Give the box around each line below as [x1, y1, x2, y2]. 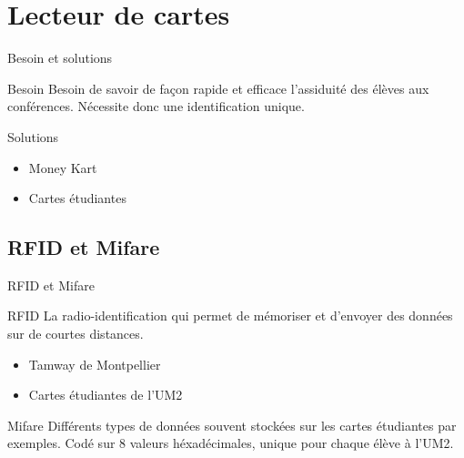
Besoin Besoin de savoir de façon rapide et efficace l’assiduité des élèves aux [7, 78, 429, 97]
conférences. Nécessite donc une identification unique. [7, 97, 305, 116]
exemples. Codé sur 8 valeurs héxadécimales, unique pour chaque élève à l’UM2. [7, 433, 454, 453]
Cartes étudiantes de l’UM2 [28, 385, 183, 404]
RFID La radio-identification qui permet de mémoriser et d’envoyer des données [7, 306, 453, 325]
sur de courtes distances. [7, 324, 144, 343]
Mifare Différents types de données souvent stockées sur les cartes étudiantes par [7, 415, 457, 434]
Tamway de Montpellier [28, 354, 161, 373]
